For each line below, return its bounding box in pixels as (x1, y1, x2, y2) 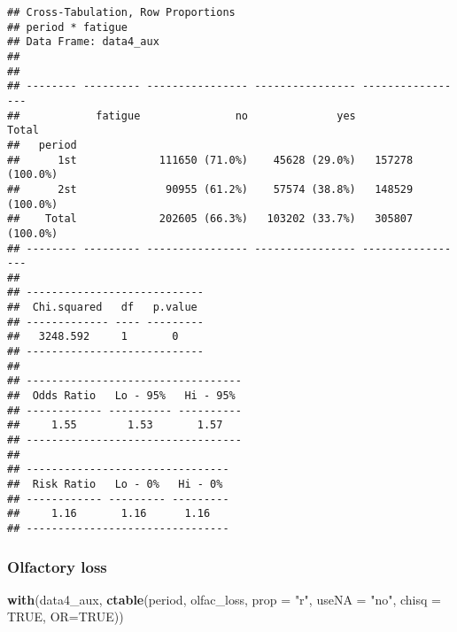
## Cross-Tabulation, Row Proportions (7, 6, 236, 19)
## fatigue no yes (7, 109, 356, 122)
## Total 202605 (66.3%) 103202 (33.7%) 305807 (7, 212, 414, 226)
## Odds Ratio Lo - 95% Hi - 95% (7, 389, 236, 403)
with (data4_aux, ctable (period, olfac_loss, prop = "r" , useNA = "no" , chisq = (7, 590, 441, 608)
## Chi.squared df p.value (7, 301, 198, 314)
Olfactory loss (7, 555, 107, 577)
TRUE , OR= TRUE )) (7, 607, 124, 626)
